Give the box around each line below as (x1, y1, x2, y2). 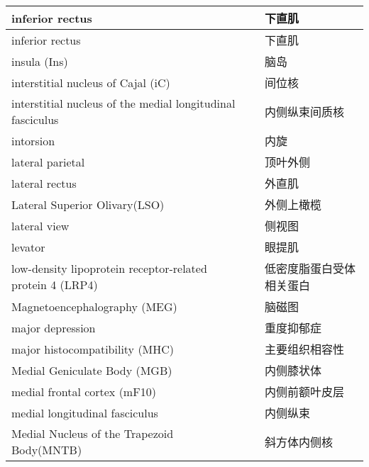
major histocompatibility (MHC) (11, 340, 175, 357)
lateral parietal (11, 153, 85, 170)
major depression (11, 319, 96, 336)
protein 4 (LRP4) (11, 276, 98, 293)
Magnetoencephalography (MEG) (11, 298, 177, 315)
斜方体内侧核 (264, 434, 333, 450)
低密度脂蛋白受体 (264, 260, 356, 276)
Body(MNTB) (11, 441, 82, 458)
